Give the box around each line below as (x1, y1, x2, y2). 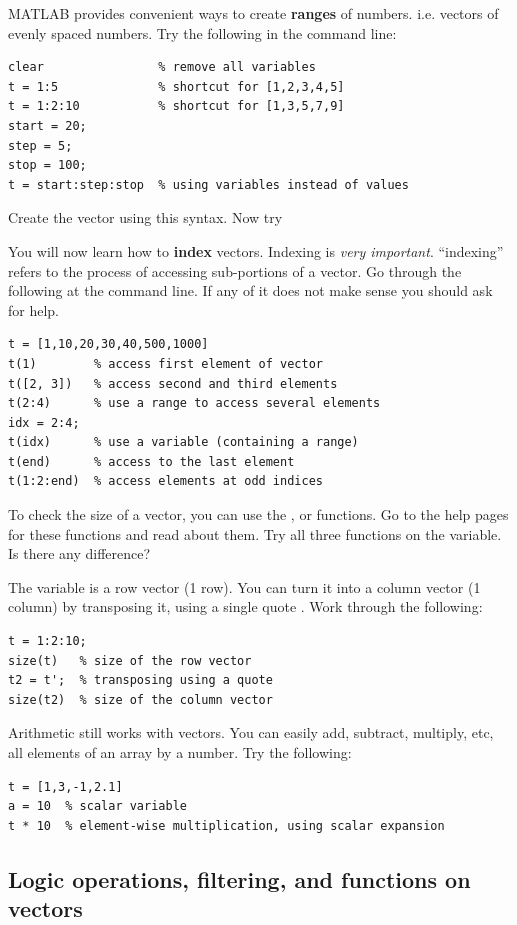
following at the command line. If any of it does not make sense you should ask (8, 280, 493, 301)
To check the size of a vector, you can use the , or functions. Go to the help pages (8, 504, 509, 525)
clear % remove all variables (8, 60, 316, 75)
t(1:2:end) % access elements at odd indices (8, 474, 323, 489)
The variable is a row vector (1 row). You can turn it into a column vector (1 (8, 576, 481, 597)
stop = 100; (8, 158, 87, 173)
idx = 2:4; (8, 415, 80, 430)
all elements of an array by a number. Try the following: (8, 742, 352, 762)
